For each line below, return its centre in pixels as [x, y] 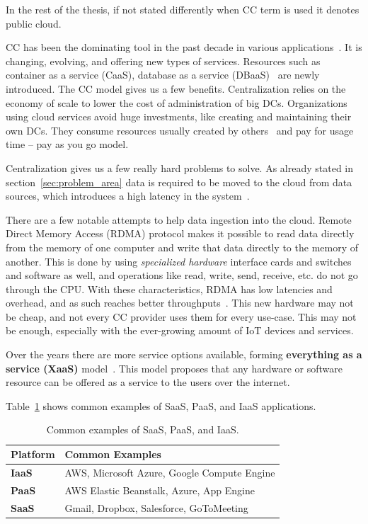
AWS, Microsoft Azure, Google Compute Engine [170, 472]
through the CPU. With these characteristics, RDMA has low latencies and [169, 289]
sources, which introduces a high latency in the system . [128, 196]
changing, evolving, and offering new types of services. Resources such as [163, 61]
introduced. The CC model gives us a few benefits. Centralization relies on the [176, 88]
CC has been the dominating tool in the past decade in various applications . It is [184, 47]
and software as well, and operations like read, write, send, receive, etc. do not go [182, 275]
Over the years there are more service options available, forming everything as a [184, 354]
